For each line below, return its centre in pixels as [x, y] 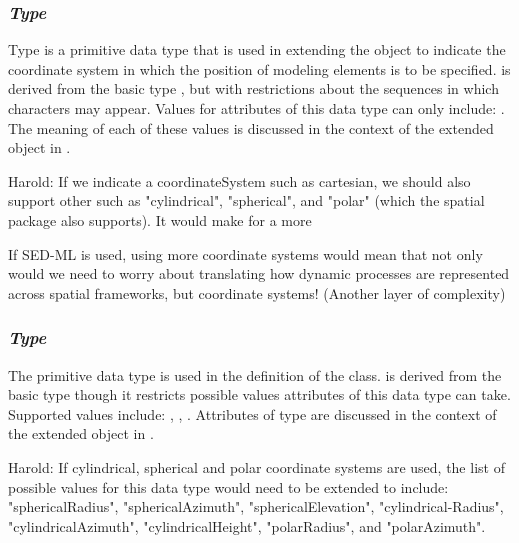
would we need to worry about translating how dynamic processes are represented [259, 273]
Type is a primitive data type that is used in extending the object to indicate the [257, 49]
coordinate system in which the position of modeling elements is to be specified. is [259, 68]
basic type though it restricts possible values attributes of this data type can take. [259, 394]
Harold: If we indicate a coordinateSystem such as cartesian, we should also [239, 180]
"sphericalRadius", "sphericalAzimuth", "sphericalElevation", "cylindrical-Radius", [256, 506]
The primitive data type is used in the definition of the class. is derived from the [255, 374]
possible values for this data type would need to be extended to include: [228, 486]
